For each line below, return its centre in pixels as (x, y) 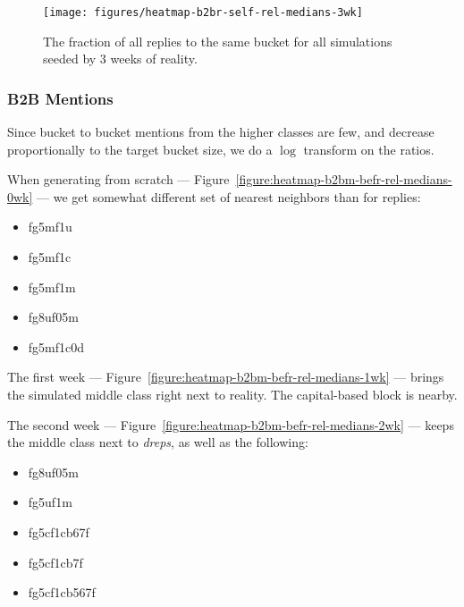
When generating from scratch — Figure (118, 179)
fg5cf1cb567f (62, 592)
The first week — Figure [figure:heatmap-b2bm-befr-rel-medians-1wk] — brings (226, 377)
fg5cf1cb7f (55, 562)
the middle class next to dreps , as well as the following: (158, 442)
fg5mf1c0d (56, 346)
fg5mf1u (50, 227)
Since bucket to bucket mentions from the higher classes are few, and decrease (221, 132)
